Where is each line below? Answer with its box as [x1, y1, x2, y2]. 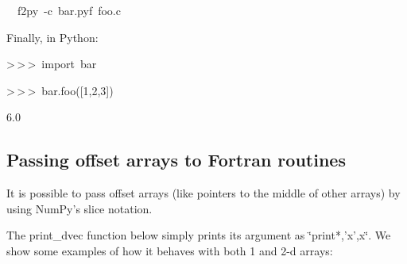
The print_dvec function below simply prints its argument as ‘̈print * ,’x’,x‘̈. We [6, 227, 391, 243]
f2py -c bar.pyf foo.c [17, 2, 121, 18]
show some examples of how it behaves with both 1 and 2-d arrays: [6, 242, 333, 258]
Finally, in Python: [6, 29, 99, 45]
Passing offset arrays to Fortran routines [6, 147, 346, 172]
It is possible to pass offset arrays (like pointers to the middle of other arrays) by [6, 185, 401, 201]
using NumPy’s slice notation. [6, 200, 153, 216]
